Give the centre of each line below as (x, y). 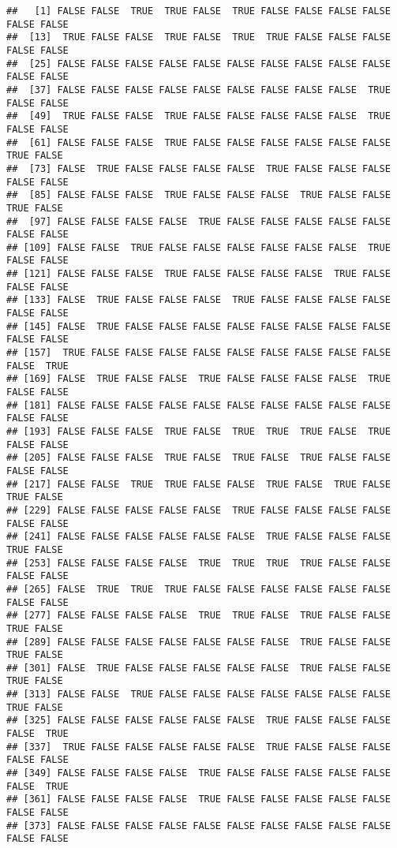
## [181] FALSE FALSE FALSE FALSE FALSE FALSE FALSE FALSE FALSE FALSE (198, 405)
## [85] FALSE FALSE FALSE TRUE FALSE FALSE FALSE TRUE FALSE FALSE (198, 195)
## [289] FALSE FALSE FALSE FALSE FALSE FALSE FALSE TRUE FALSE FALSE (198, 642)
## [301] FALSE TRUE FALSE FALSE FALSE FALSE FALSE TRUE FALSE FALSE (198, 668)
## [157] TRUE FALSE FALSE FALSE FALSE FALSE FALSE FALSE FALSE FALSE (198, 353)
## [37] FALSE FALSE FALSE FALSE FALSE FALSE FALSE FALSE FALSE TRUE (198, 90)
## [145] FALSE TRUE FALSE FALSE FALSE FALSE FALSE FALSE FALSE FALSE (198, 326)
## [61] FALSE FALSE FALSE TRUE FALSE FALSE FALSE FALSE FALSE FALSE (198, 142)
